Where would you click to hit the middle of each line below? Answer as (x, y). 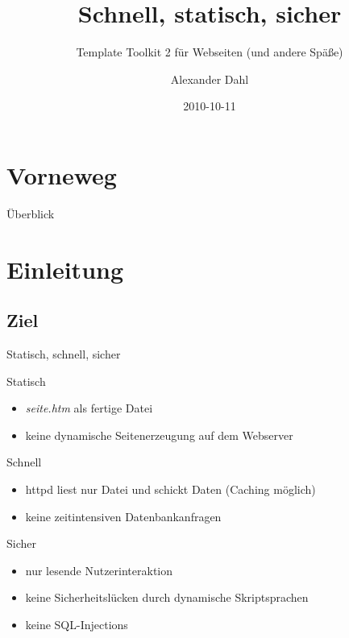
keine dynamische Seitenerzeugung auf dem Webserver (159, 435)
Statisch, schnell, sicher (64, 354)
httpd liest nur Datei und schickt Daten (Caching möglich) (170, 489)
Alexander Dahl (210, 79)
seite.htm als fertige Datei (89, 408)
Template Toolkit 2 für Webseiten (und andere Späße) (210, 52)
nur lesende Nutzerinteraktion (99, 570)
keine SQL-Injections (77, 624)
